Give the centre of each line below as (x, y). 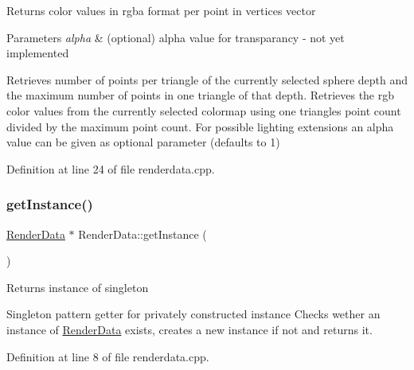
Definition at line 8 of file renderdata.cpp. (108, 356)
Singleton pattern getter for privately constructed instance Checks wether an (193, 314)
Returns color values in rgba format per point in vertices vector (161, 10)
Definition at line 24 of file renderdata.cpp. (111, 168)
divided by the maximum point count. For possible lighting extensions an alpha (200, 126)
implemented (38, 53)
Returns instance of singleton (78, 287)
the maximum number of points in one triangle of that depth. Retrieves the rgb (201, 95)
